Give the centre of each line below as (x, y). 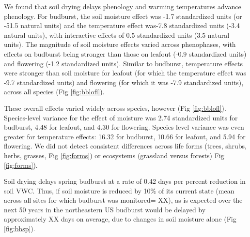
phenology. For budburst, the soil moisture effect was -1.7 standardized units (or (123, 16)
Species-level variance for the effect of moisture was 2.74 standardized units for (121, 117)
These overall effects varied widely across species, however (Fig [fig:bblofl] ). (115, 108)
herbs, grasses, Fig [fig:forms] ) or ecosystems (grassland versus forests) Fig (114, 155)
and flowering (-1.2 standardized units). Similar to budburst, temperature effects (123, 63)
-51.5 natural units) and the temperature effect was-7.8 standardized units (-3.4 (122, 25)
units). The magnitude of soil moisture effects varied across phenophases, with (120, 44)
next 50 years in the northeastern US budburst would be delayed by (105, 209)
